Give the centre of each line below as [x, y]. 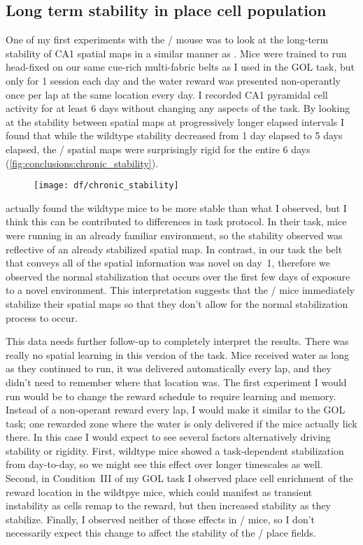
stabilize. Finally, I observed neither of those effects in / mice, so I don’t [161, 519]
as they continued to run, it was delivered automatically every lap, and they [169, 368]
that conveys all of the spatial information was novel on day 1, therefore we [168, 263]
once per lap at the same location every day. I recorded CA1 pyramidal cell [167, 94]
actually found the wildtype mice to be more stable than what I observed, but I [176, 207]
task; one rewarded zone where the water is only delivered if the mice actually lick [181, 423]
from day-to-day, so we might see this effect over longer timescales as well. [164, 464]
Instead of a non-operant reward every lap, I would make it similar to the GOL [176, 410]
